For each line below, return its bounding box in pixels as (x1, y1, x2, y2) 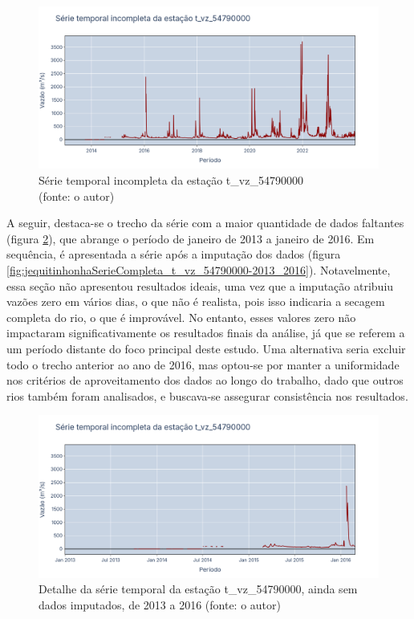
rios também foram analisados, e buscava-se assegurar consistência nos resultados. (6, 387, 408, 404)
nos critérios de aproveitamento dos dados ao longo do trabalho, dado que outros (6, 372, 404, 389)
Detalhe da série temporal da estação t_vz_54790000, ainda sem (39, 580, 358, 597)
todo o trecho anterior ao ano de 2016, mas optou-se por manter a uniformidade (6, 356, 400, 373)
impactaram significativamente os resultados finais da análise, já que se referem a (6, 324, 405, 341)
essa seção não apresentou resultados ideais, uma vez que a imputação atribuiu (6, 277, 394, 294)
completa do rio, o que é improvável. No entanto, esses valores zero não (6, 308, 356, 325)
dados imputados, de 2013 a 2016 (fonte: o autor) (39, 597, 281, 613)
